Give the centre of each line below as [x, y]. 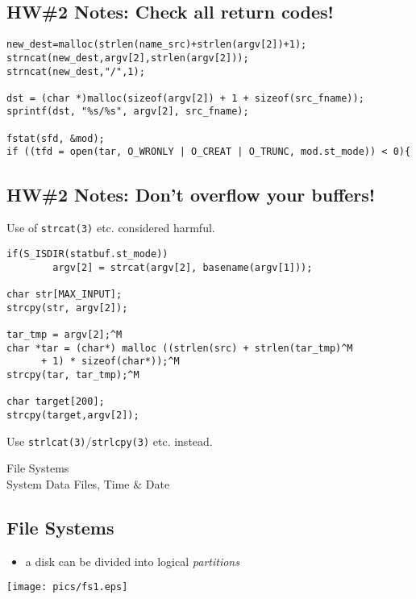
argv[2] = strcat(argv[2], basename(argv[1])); [183, 267]
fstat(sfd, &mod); [56, 138]
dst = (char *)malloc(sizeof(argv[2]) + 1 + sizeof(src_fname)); [185, 98]
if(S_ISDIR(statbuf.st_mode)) [87, 254]
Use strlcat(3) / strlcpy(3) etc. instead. [110, 441]
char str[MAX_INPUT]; [64, 294]
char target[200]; [56, 402]
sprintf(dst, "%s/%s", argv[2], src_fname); [128, 112]
